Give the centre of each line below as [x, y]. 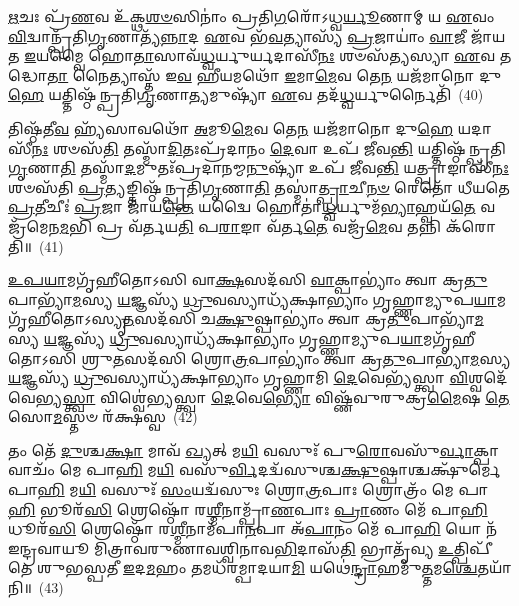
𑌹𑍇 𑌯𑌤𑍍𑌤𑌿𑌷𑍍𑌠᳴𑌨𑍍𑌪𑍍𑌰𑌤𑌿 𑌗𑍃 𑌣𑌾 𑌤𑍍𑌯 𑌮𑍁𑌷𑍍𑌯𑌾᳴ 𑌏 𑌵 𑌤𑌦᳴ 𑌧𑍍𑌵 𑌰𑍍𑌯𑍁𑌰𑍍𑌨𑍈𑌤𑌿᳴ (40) [246, 94]
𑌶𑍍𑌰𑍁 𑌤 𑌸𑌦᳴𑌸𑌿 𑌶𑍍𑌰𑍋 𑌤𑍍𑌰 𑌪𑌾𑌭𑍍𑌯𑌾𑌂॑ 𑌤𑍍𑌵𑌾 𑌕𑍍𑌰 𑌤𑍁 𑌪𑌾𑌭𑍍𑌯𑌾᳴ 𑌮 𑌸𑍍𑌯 [295, 357]
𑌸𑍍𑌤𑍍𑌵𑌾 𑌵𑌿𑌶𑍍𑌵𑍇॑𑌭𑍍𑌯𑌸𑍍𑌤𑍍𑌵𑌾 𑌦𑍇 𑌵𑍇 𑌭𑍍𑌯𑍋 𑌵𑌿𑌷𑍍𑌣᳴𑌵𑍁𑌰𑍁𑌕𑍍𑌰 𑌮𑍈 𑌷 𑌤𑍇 [286, 396]
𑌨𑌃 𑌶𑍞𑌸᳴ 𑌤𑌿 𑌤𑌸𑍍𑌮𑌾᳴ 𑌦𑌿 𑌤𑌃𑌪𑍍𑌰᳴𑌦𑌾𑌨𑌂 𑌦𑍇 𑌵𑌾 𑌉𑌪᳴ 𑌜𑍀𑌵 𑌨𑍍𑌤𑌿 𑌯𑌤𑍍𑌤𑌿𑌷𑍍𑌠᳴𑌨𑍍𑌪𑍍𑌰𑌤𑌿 [268, 147]
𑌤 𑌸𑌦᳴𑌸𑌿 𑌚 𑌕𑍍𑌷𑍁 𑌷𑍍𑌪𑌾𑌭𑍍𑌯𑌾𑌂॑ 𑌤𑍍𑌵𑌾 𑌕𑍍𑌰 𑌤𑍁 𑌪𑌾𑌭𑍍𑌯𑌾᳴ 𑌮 [303, 318]
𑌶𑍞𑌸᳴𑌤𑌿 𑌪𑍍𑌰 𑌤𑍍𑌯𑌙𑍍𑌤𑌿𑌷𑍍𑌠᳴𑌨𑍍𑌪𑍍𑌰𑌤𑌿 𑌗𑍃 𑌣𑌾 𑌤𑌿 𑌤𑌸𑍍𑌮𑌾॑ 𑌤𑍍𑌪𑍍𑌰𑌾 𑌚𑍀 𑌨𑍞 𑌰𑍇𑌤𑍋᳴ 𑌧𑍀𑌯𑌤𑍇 [259, 186]
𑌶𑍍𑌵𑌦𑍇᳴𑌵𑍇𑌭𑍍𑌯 [488, 377]
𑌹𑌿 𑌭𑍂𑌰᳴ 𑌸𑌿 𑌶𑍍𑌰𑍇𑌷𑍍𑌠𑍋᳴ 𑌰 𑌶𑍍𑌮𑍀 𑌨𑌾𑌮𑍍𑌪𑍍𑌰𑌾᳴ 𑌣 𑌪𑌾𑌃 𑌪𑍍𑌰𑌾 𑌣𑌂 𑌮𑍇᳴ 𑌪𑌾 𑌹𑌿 [248, 508]
